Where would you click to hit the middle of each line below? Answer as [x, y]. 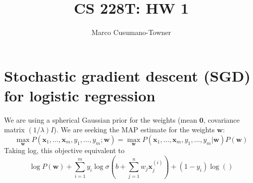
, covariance [221, 119]
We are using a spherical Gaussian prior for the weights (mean [101, 119]
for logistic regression [80, 95]
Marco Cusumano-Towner [131, 32]
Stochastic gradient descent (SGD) [127, 75]
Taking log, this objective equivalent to [64, 150]
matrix [14, 130]
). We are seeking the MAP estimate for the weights [134, 130]
